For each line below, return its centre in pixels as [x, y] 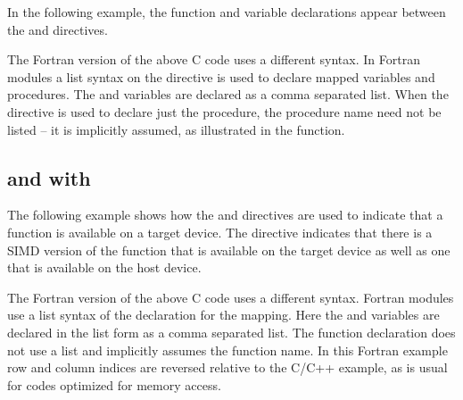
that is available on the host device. [104, 267]
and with [49, 177]
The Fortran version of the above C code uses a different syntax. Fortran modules [231, 297]
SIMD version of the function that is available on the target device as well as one [229, 250]
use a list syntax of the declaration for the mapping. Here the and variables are [223, 315]
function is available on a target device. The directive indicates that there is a [220, 232]
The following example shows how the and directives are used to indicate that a [225, 215]
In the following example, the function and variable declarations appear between [227, 12]
